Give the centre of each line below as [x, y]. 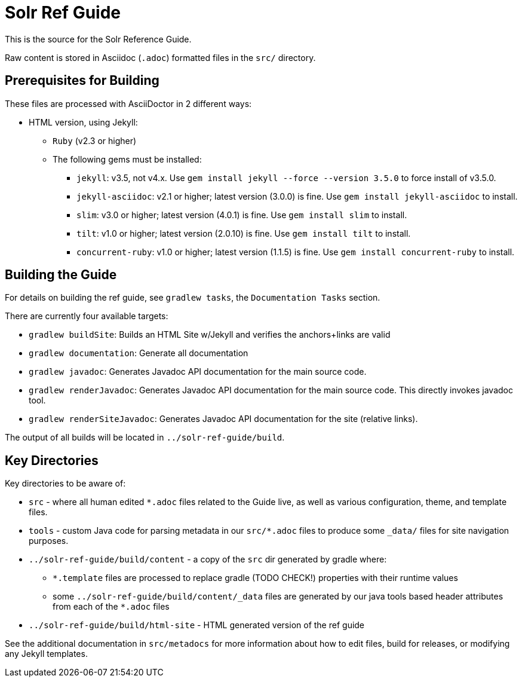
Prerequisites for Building [82, 81]
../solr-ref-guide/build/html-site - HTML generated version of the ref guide [197, 625]
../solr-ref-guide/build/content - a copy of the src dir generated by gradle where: [208, 559]
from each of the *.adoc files [111, 607]
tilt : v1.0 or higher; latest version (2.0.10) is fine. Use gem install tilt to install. [244, 233]
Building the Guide [61, 275]
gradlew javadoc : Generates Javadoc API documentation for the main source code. [198, 372]
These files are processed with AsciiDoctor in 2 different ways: [128, 103]
